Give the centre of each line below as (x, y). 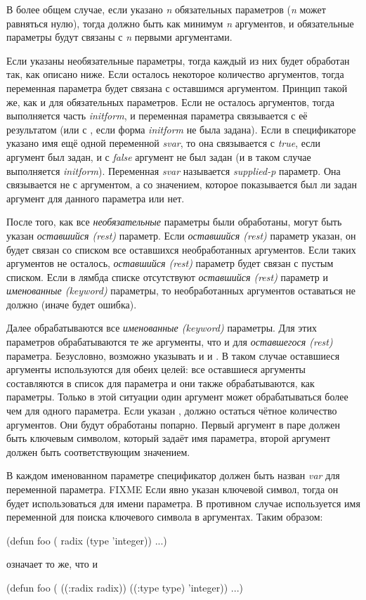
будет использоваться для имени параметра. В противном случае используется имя (183, 503)
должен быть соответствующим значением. (98, 451)
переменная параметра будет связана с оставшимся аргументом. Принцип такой (177, 87)
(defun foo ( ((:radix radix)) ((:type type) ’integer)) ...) (125, 587)
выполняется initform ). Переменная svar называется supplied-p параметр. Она (174, 170)
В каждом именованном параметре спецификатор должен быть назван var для (173, 475)
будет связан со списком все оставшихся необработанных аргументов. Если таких (181, 249)
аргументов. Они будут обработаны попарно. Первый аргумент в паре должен (173, 424)
